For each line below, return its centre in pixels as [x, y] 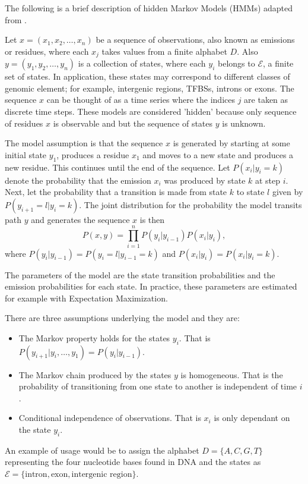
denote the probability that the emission [78, 180]
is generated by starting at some [231, 143]
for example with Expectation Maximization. [86, 298]
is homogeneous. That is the [232, 374]
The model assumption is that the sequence [84, 143]
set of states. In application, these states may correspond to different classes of [147, 76]
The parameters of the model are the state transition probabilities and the [140, 274]
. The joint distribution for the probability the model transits [190, 204]
